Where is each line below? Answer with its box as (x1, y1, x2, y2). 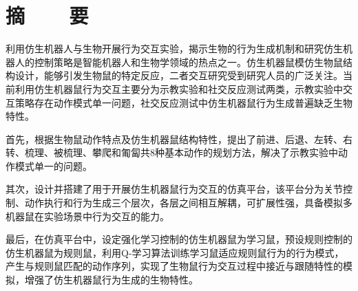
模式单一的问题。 (14, 158, 92, 173)
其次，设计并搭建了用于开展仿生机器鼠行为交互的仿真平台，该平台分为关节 (6, 182, 343, 196)
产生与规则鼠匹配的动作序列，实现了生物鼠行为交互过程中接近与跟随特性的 (6, 259, 343, 273)
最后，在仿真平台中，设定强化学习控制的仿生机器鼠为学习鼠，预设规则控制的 (6, 232, 352, 246)
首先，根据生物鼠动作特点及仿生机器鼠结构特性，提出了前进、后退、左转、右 (6, 131, 352, 146)
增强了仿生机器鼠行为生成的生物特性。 (24, 272, 198, 287)
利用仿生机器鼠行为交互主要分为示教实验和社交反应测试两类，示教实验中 (14, 81, 343, 96)
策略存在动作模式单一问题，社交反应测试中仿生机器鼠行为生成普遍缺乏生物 (14, 95, 352, 109)
